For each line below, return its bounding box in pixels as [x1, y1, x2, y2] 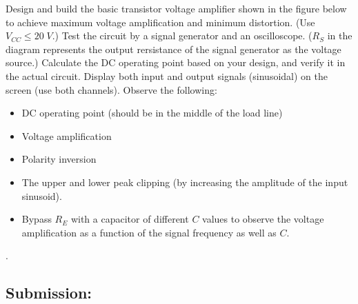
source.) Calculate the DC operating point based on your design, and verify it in [6, 55, 346, 70]
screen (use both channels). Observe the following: [6, 82, 217, 97]
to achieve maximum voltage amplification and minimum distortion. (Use [6, 14, 315, 29]
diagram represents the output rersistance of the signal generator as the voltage [6, 41, 341, 56]
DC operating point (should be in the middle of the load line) [21, 105, 283, 120]
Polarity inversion [21, 152, 97, 166]
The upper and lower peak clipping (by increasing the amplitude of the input [21, 174, 348, 189]
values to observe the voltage [202, 212, 324, 226]
